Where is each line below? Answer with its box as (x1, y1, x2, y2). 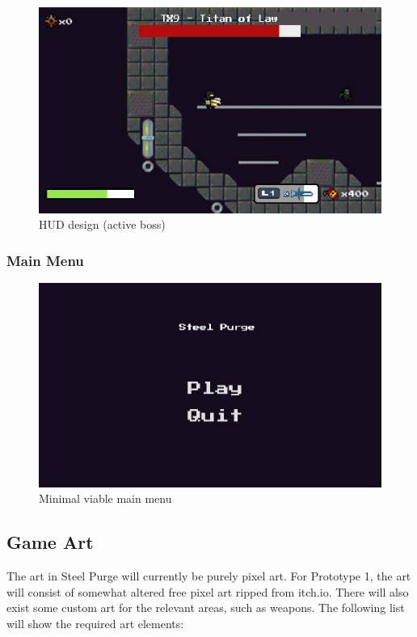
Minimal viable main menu (39, 490, 172, 507)
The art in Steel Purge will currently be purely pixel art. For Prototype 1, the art (6, 567, 411, 584)
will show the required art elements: (6, 614, 184, 631)
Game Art (6, 529, 94, 555)
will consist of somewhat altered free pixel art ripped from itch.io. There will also (6, 583, 409, 600)
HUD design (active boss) (39, 216, 166, 233)
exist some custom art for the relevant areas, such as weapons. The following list (6, 599, 405, 616)
